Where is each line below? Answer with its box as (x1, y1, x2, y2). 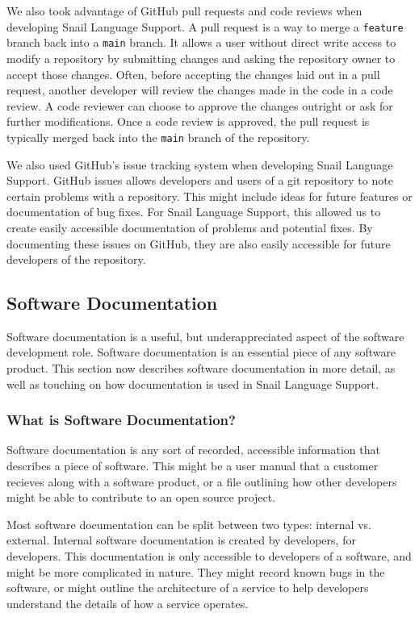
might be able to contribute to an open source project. (6, 489, 276, 506)
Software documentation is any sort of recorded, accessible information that (6, 441, 380, 458)
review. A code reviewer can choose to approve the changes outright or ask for (6, 97, 393, 114)
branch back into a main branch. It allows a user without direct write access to (6, 34, 396, 51)
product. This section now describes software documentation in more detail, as (6, 360, 396, 377)
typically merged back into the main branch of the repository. (6, 128, 310, 145)
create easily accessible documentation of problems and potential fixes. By (6, 219, 373, 236)
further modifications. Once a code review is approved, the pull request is (6, 113, 370, 130)
